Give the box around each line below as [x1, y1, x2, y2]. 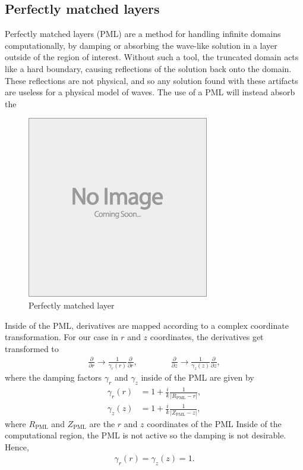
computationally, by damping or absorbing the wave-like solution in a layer [5, 39, 277, 51]
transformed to [5, 342, 59, 354]
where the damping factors [5, 371, 102, 384]
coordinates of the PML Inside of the [147, 417, 282, 429]
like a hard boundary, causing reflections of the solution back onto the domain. [5, 62, 292, 74]
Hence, [5, 440, 29, 453]
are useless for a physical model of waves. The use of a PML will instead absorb [5, 86, 295, 98]
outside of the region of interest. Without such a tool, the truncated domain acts [5, 51, 299, 63]
